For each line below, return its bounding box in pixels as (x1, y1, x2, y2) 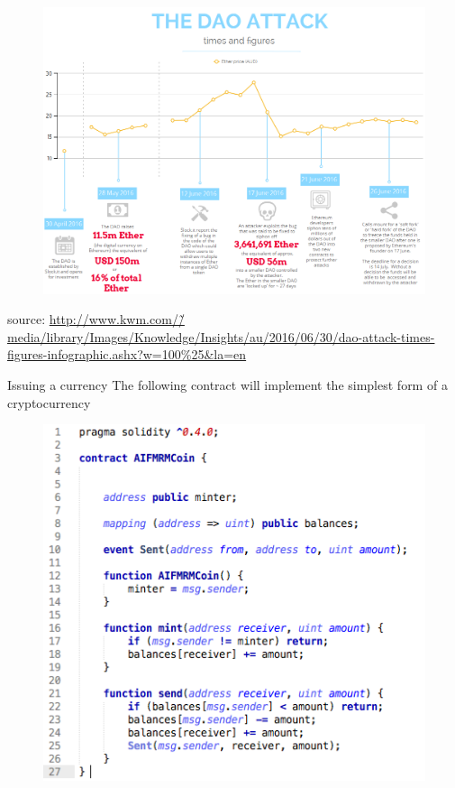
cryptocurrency (7, 393, 91, 412)
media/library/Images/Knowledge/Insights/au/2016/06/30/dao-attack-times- (7, 327, 435, 346)
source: (7, 310, 46, 329)
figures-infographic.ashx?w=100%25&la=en (7, 345, 247, 364)
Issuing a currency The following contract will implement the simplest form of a (7, 375, 448, 394)
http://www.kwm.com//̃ (49, 310, 185, 329)
